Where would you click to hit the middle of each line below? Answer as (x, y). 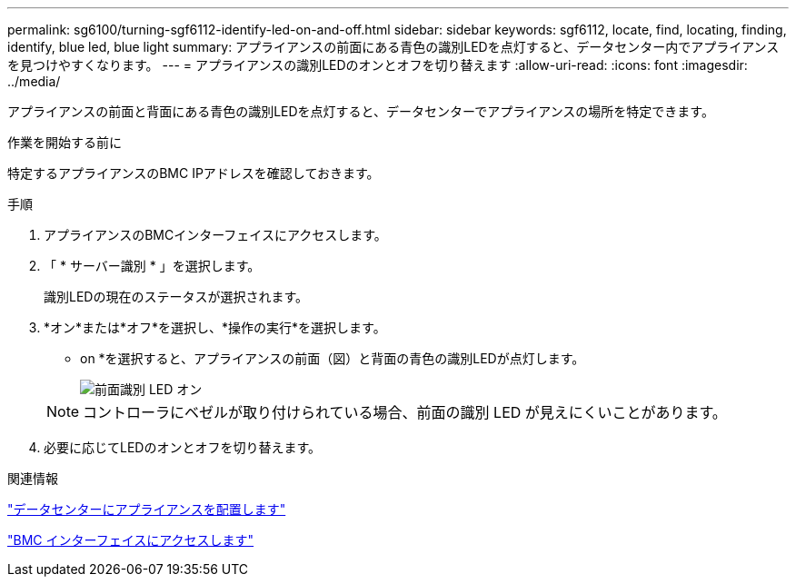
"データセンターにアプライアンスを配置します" (147, 509)
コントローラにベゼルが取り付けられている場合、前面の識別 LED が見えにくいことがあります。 (405, 412)
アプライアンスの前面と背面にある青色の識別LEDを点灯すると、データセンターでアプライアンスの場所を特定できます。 (361, 111)
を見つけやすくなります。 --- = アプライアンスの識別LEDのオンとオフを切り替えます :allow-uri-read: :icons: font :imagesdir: (378, 65)
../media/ (34, 81)
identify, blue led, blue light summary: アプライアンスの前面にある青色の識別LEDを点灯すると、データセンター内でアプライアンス (393, 47)
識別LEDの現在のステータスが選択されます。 (176, 297)
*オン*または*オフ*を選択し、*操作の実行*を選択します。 (215, 327)
